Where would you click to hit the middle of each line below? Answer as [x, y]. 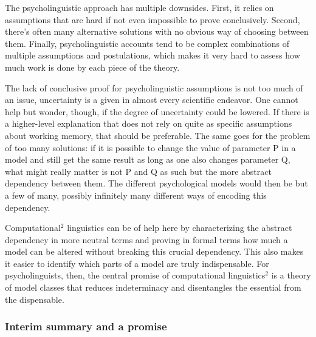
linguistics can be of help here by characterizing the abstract [180, 228]
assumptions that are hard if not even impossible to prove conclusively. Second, [153, 19]
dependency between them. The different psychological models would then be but [156, 183]
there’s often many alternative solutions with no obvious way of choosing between [157, 31]
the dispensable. [35, 299]
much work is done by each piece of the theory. [92, 67]
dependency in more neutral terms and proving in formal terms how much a [146, 239]
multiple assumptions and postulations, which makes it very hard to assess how [153, 55]
